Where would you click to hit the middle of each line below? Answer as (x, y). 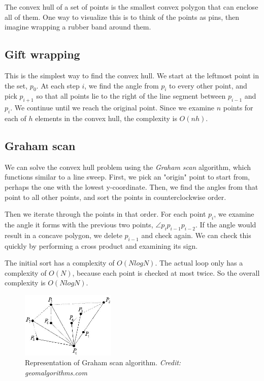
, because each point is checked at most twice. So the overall (166, 272)
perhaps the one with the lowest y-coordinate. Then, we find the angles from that (131, 186)
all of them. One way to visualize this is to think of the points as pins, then (122, 17)
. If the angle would (226, 224)
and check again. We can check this (196, 235)
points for (238, 108)
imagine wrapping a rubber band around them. (78, 27)
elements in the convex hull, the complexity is (106, 118)
